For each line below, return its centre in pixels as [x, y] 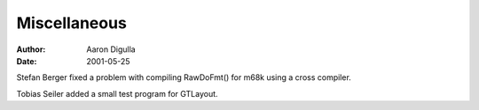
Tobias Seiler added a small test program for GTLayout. [117, 93]
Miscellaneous [72, 23]
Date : [27, 61]
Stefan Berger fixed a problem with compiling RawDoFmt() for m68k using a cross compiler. [184, 77]
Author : [31, 49]
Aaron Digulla [111, 49]
